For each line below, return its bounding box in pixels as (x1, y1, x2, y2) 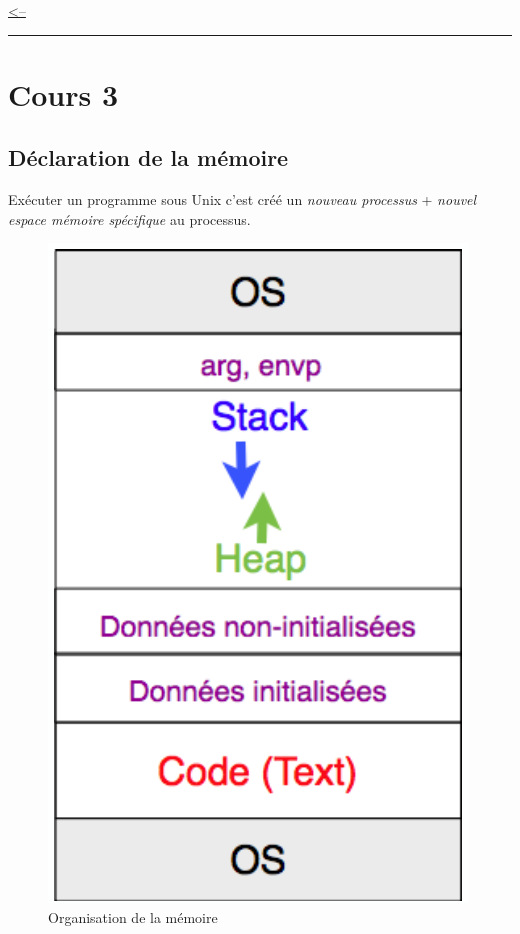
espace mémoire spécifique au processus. (8, 208, 251, 229)
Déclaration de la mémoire (8, 142, 289, 173)
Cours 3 (8, 73, 119, 114)
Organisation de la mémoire (48, 906, 218, 927)
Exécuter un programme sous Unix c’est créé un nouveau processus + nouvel (8, 189, 477, 210)
